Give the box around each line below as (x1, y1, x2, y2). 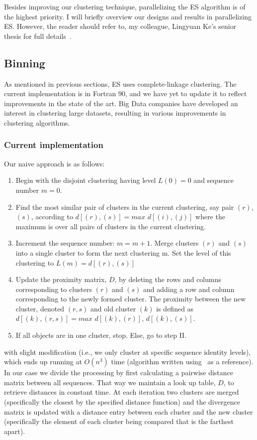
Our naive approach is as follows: (4, 158, 105, 168)
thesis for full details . (4, 30, 72, 41)
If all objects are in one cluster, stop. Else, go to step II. (15, 330, 187, 340)
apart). (4, 426, 25, 436)
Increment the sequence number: (15, 238, 115, 248)
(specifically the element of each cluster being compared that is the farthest (4, 416, 234, 427)
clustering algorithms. (4, 117, 70, 128)
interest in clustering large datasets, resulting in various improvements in (4, 108, 226, 118)
